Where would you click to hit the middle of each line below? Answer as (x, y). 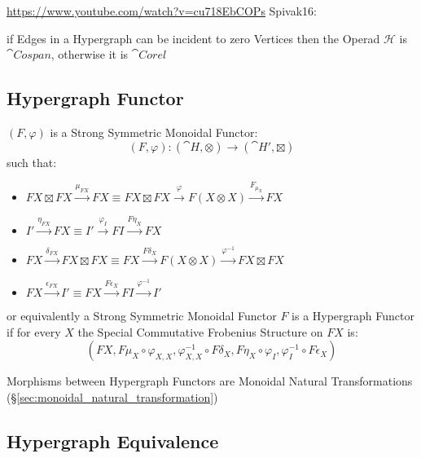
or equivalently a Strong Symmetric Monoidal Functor (142, 316)
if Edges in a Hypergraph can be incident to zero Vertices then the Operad (193, 38)
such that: (32, 162)
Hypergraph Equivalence (113, 440)
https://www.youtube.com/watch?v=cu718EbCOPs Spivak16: (162, 11)
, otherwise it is (90, 54)
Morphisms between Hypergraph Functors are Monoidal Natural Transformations (210, 381)
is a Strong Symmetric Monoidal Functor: (154, 132)
